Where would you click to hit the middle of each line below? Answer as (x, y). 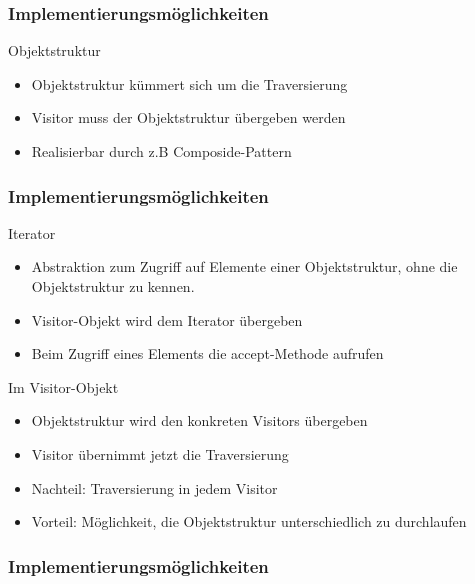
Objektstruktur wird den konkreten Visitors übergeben (199, 420)
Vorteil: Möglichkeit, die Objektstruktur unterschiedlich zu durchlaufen (249, 521)
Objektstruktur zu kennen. (113, 286)
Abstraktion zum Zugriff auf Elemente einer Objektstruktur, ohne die (244, 266)
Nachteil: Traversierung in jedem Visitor (154, 487)
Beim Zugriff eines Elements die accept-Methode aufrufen (207, 353)
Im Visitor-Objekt (63, 386)
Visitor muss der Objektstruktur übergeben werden (188, 117)
